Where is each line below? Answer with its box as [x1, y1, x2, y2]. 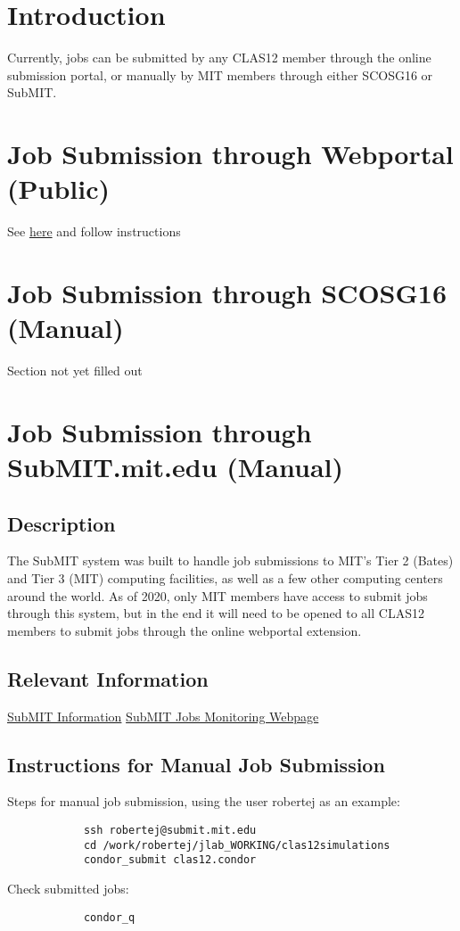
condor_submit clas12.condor [83, 853, 257, 867]
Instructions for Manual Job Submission [7, 750, 385, 778]
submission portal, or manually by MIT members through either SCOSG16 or [7, 65, 433, 84]
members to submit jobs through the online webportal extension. [7, 621, 362, 639]
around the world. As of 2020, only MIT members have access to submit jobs [7, 586, 428, 605]
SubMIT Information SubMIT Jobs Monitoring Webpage [7, 706, 319, 725]
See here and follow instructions [7, 222, 181, 241]
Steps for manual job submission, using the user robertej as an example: [7, 792, 400, 811]
